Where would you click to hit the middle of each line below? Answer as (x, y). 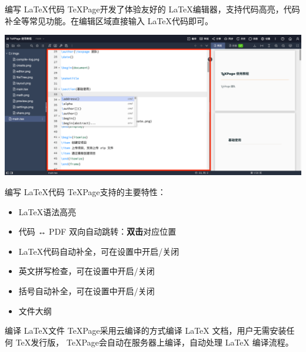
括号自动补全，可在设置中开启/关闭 (87, 290)
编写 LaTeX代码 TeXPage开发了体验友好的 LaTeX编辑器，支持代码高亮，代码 (152, 9)
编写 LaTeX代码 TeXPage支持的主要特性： (85, 192)
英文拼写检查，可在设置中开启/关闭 (87, 271)
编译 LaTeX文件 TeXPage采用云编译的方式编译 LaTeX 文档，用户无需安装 (146, 330)
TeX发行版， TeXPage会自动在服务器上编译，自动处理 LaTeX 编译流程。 (154, 342)
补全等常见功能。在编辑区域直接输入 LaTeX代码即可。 (109, 20)
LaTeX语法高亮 (47, 211)
